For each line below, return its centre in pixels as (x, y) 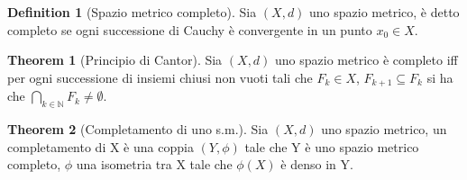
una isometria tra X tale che (154, 164)
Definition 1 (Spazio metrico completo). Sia (132, 12)
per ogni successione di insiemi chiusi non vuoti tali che (160, 77)
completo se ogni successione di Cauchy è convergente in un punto (190, 29)
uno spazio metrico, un (384, 129)
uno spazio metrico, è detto (385, 12)
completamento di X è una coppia (101, 146)
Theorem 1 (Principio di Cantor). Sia (115, 60)
